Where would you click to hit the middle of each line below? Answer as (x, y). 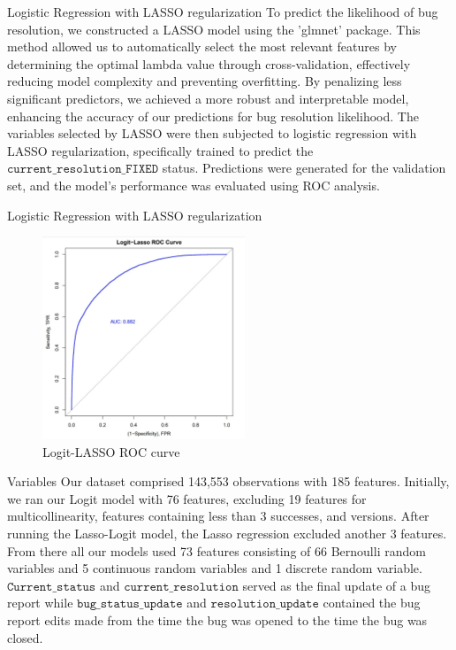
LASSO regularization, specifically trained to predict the (160, 150)
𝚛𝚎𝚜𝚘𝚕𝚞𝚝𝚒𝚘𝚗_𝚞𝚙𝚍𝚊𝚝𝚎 (265, 604)
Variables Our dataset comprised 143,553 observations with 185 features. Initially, (228, 481)
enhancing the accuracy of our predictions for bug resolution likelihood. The (213, 116)
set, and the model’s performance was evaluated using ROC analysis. (194, 185)
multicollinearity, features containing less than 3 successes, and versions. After (218, 516)
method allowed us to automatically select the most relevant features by (202, 46)
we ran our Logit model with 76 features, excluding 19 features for (187, 498)
